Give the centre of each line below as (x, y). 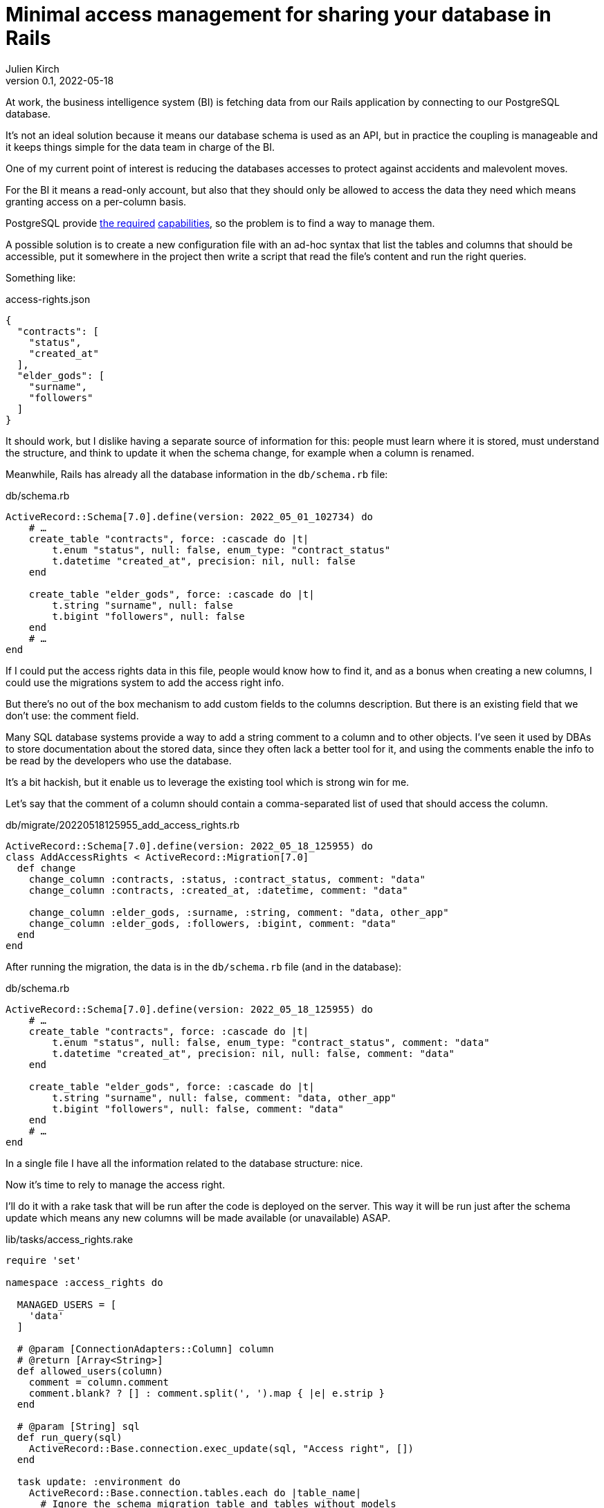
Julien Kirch (33, 68)
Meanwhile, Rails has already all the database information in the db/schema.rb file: (197, 474)
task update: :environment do (99, 1481)
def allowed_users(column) (90, 1371)
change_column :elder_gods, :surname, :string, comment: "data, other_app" (239, 912)
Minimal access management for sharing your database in (278, 15)
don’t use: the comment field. (72, 715)
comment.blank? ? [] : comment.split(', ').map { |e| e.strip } (207, 1393)
